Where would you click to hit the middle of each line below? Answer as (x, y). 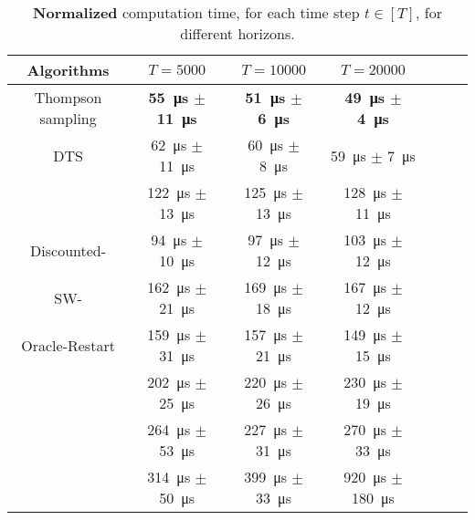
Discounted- (69, 250)
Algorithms (68, 70)
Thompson (68, 97)
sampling (68, 118)
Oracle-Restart (68, 345)
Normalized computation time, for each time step (196, 12)
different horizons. (237, 33)
